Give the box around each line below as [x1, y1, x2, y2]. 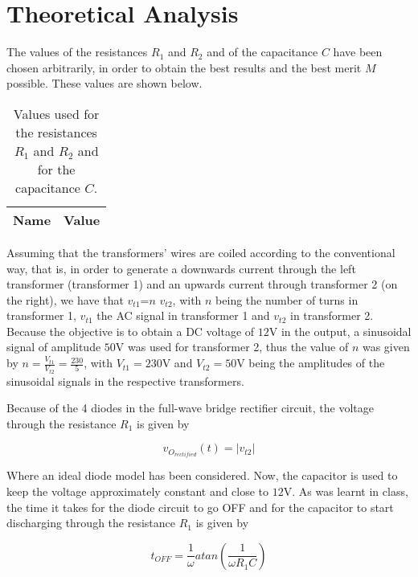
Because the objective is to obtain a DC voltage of [6, 322, 255, 339]
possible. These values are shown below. [6, 75, 203, 92]
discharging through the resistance [6, 514, 175, 531]
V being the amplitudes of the [236, 354, 385, 371]
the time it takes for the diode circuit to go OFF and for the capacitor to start [6, 498, 394, 515]
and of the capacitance [207, 43, 318, 60]
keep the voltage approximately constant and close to [6, 483, 269, 499]
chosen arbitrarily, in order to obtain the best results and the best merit [6, 59, 362, 76]
